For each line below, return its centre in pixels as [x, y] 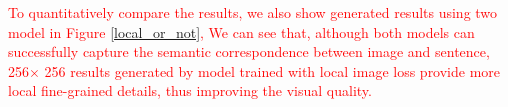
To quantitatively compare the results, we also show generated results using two [253, 12]
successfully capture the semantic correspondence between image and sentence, [249, 51]
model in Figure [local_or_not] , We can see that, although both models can [241, 31]
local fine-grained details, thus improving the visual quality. [190, 90]
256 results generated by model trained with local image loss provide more [272, 70]
